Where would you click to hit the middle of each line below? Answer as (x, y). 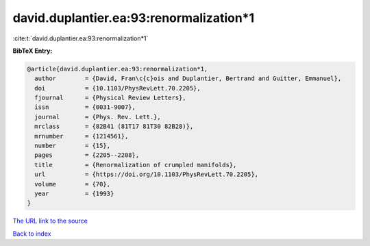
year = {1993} (74, 194)
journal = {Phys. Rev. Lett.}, (98, 117)
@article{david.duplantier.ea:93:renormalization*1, (118, 69)
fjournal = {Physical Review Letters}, (110, 98)
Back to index (32, 234)
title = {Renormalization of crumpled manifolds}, (136, 165)
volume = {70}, (73, 184)
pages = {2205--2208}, (87, 155)
